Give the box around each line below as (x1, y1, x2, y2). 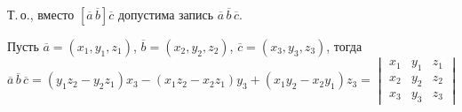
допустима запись (117, 5, 214, 23)
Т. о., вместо (7, 5, 75, 23)
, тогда (326, 37, 362, 55)
